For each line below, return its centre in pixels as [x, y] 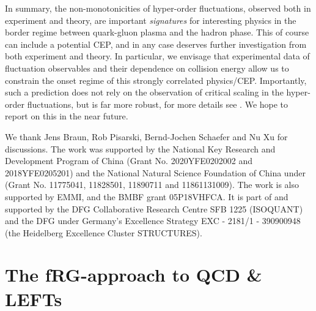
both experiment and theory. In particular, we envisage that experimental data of [157, 56]
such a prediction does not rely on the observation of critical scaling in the [144, 92]
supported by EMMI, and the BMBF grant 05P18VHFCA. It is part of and [147, 196]
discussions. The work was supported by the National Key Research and [140, 148]
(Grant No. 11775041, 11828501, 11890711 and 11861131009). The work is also [152, 185]
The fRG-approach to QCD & [134, 275]
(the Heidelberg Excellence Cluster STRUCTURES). [104, 232]
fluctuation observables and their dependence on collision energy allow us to [147, 68]
